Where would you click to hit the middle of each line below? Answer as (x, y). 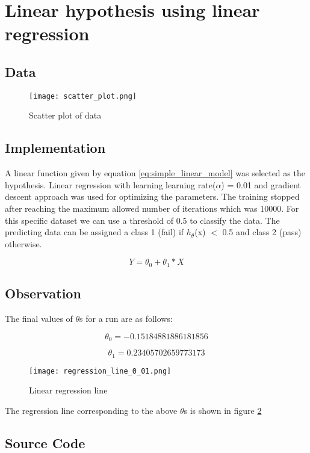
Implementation (55, 148)
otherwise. (23, 243)
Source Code (45, 442)
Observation (43, 293)
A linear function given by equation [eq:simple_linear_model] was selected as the (155, 173)
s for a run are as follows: (126, 319)
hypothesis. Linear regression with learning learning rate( (110, 184)
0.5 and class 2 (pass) (262, 232)
